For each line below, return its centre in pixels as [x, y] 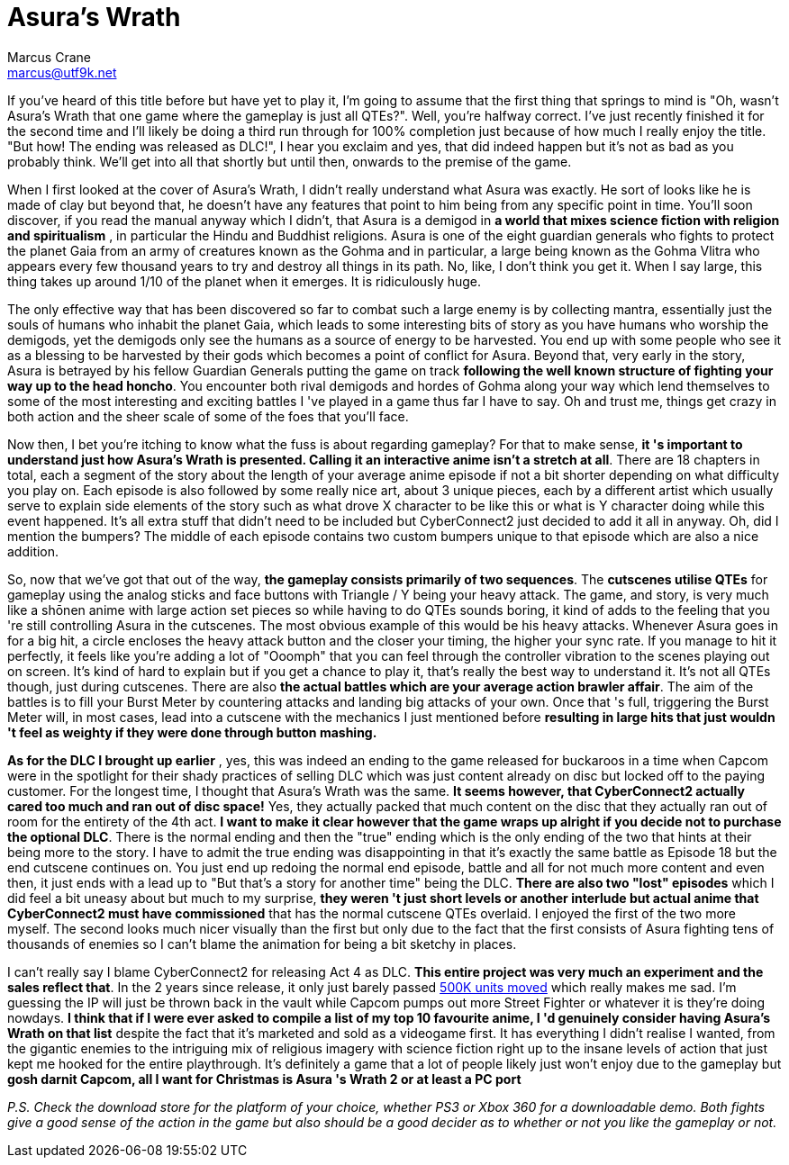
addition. [33, 551]
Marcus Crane [49, 57]
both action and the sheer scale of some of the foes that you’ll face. [208, 416]
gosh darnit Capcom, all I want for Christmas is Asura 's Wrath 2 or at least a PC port [264, 1079]
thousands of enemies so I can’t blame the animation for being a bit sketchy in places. [262, 944]
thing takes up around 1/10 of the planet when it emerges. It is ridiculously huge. [245, 281]
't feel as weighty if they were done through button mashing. [192, 732]
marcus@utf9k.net [62, 72]
